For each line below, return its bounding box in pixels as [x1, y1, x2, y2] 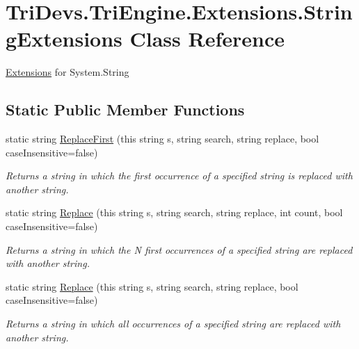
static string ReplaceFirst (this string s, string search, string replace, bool [6, 131, 319, 146]
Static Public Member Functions [6, 99, 245, 120]
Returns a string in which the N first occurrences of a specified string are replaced [6, 242, 353, 257]
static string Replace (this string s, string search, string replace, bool [6, 279, 298, 293]
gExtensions [6, 24, 122, 53]
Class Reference [129, 24, 285, 53]
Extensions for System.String [6, 65, 129, 79]
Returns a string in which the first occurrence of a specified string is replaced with [6, 168, 353, 183]
